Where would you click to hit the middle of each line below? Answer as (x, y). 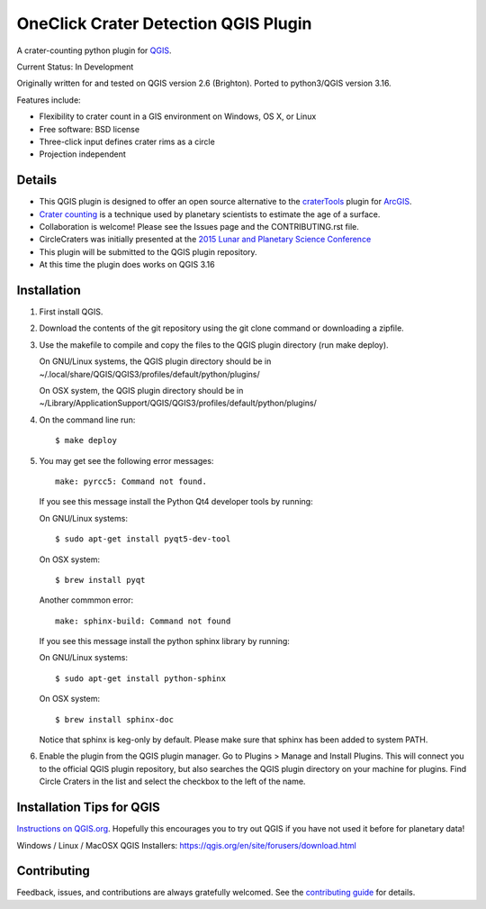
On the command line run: (87, 420)
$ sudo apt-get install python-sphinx (141, 678)
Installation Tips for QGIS (89, 808)
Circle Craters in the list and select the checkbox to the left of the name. (172, 782)
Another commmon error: (86, 600)
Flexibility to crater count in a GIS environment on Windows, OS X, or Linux (178, 116)
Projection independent (82, 154)
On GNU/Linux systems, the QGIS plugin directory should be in (155, 361)
